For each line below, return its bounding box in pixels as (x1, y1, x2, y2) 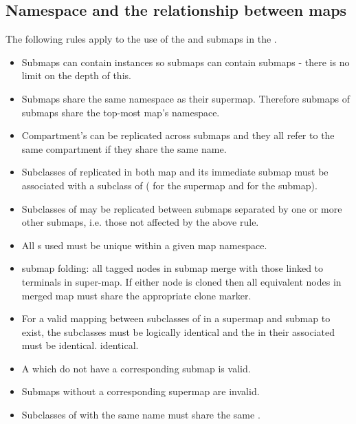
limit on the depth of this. (21, 68, 131, 83)
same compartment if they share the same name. (21, 141, 227, 156)
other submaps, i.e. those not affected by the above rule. (21, 215, 259, 229)
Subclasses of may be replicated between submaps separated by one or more (21, 201, 342, 215)
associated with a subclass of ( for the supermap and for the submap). (21, 178, 318, 192)
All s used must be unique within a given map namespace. (21, 237, 267, 252)
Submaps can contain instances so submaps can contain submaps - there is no (21, 54, 350, 69)
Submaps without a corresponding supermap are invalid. (21, 384, 260, 399)
